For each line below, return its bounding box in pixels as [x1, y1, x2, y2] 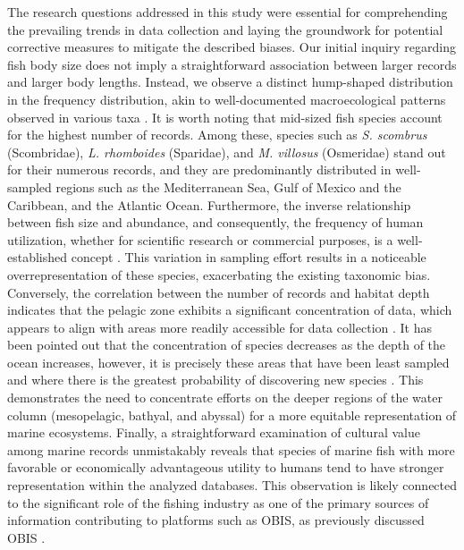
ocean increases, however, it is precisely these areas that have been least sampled [7, 352, 450, 371]
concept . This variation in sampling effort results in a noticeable [71, 248, 426, 267]
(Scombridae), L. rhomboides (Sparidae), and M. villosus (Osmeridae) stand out [7, 142, 446, 161]
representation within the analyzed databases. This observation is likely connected [7, 476, 458, 495]
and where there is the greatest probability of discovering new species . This [7, 370, 424, 389]
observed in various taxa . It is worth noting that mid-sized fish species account [7, 107, 443, 126]
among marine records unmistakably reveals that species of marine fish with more [7, 440, 455, 459]
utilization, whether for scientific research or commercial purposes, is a [7, 230, 393, 249]
